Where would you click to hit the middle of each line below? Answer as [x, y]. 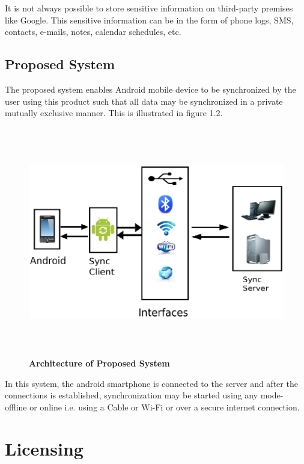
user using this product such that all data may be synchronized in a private [144, 101]
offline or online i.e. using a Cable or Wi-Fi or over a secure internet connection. [152, 407]
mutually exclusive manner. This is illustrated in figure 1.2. [114, 113]
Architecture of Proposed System [99, 363]
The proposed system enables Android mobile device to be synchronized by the [150, 89]
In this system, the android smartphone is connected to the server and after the [151, 383]
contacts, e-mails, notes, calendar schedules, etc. [93, 32]
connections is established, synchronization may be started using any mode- [144, 395]
